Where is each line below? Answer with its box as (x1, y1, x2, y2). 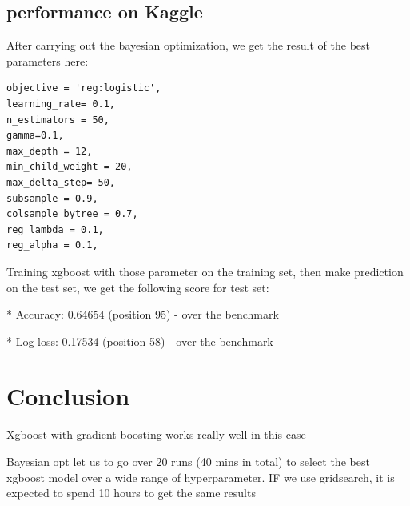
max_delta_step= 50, (6, 176, 116, 188)
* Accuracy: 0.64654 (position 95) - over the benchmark (6, 306, 279, 323)
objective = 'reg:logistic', (6, 82, 161, 94)
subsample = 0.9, (6, 192, 98, 204)
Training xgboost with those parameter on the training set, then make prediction (6, 263, 404, 279)
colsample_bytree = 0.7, (6, 208, 138, 220)
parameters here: (6, 52, 89, 69)
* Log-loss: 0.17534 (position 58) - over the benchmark (6, 332, 273, 349)
